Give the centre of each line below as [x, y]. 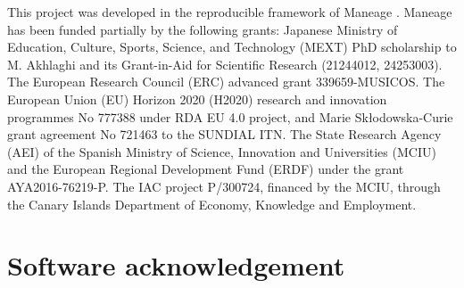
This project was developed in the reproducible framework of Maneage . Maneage [230, 12]
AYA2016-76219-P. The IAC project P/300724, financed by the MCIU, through [224, 186]
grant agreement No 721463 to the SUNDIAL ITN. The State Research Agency [224, 134]
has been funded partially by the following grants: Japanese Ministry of [203, 29]
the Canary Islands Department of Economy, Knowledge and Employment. [212, 204]
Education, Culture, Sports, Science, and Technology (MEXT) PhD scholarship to [232, 47]
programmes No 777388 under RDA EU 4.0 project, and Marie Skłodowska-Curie [230, 116]
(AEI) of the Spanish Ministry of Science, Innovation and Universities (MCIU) [222, 151]
